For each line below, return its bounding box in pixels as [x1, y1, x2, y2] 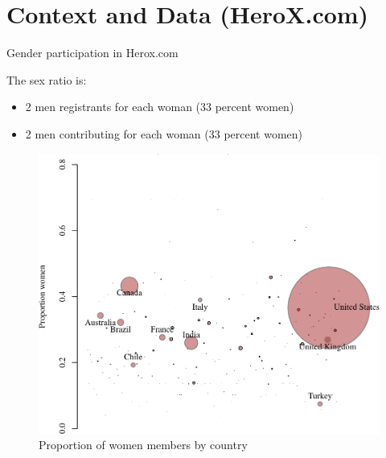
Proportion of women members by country [39, 436, 248, 453]
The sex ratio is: [6, 71, 87, 88]
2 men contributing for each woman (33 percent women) [25, 125, 303, 142]
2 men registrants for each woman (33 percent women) [25, 98, 294, 115]
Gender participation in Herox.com [6, 44, 179, 61]
